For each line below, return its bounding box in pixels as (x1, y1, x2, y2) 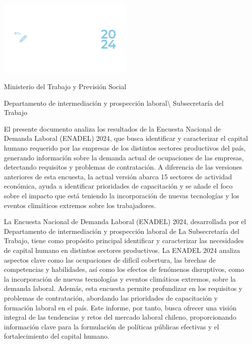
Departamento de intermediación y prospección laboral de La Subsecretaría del (4, 226, 239, 236)
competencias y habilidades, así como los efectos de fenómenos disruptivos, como (4, 264, 244, 274)
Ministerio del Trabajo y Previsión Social (4, 81, 126, 92)
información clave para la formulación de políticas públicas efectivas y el (4, 321, 219, 331)
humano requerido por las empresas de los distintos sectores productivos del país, (4, 143, 246, 153)
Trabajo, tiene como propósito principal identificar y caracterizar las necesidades (4, 235, 244, 246)
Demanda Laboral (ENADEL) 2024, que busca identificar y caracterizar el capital (4, 133, 248, 143)
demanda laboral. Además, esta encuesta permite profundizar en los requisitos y (4, 283, 243, 293)
